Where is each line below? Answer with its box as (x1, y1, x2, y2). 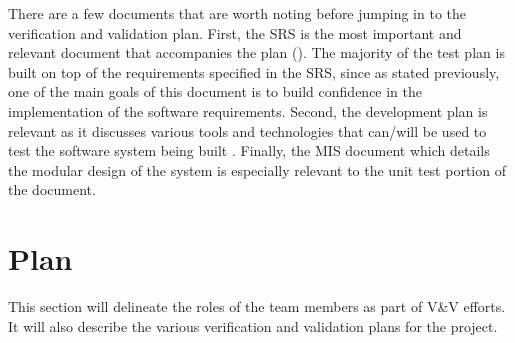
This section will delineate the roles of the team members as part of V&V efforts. (8, 296, 506, 317)
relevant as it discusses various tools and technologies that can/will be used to (8, 120, 487, 141)
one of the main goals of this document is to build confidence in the (8, 81, 423, 102)
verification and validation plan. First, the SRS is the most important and (8, 22, 462, 43)
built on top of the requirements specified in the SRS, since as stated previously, (8, 61, 500, 82)
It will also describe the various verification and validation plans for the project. (8, 315, 498, 336)
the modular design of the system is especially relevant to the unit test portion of (8, 159, 506, 180)
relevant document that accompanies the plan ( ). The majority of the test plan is (8, 42, 505, 63)
